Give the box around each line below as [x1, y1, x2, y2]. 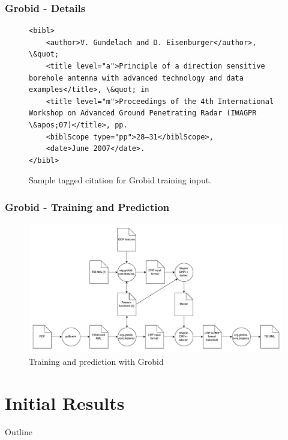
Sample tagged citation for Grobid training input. [29, 174, 212, 186]
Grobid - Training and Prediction [5, 199, 170, 214]
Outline [5, 425, 32, 438]
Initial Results [5, 390, 125, 415]
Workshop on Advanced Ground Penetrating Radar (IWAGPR [29, 109, 257, 118]
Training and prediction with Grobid [29, 355, 164, 368]
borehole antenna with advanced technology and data [29, 73, 244, 82]
